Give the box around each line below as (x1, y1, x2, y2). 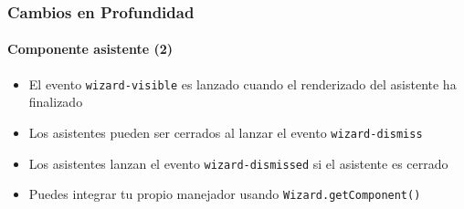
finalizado (28, 92, 83, 111)
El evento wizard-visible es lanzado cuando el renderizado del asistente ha (28, 74, 457, 93)
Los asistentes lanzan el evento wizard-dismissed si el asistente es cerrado (28, 153, 448, 172)
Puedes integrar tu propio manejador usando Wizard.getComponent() (28, 184, 421, 204)
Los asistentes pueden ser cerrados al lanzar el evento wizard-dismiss (28, 122, 423, 141)
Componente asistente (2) (7, 39, 174, 58)
